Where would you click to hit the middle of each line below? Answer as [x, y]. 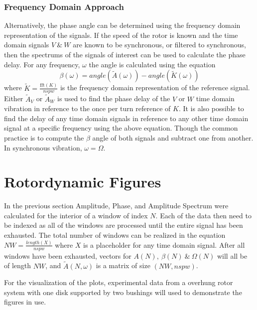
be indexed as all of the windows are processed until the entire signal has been [124, 225]
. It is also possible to [211, 108]
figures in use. [25, 302]
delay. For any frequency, [42, 64]
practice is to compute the [44, 137]
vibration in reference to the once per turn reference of [87, 108]
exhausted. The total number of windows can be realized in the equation [115, 235]
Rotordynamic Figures [83, 182]
